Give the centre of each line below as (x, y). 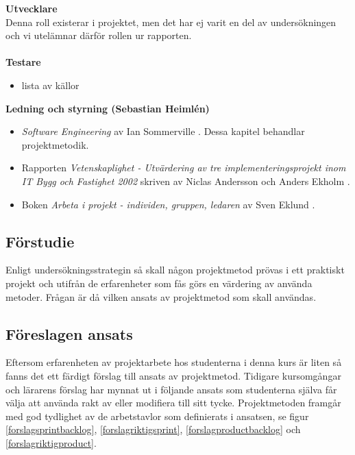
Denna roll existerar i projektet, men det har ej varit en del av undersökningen (171, 22)
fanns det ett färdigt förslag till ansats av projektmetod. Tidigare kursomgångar (173, 375)
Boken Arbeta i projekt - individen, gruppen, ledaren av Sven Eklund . (168, 204)
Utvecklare (32, 8)
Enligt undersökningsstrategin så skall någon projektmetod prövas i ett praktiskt (175, 270)
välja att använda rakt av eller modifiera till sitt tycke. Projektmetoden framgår (173, 403)
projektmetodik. (55, 144)
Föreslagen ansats (69, 333)
